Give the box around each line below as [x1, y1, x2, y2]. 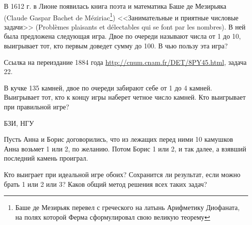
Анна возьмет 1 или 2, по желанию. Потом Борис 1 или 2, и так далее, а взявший [4, 143, 246, 153]
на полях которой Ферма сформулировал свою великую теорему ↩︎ [15, 211, 210, 222]
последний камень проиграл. [4, 153, 88, 163]
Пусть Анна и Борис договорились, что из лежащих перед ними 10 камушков [4, 134, 233, 144]
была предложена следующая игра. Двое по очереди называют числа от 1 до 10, [4, 31, 241, 41]
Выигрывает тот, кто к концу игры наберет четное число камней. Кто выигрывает [4, 92, 246, 102]
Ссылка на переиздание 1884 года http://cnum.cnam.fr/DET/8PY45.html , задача [4, 57, 247, 67]
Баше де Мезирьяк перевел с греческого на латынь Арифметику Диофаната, [15, 202, 240, 212]
